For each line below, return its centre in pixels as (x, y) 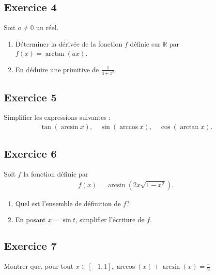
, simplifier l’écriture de (110, 219)
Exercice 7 (30, 246)
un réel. (47, 27)
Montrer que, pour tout (39, 266)
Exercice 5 (30, 97)
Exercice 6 (30, 154)
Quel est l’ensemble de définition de (68, 203)
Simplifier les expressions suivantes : (57, 117)
